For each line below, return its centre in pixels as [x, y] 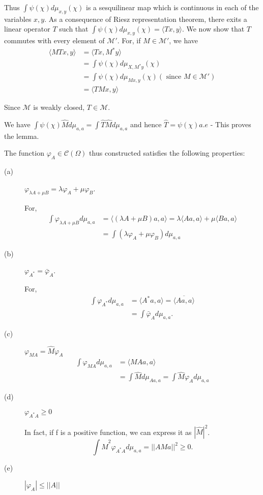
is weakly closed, [59, 107]
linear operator [27, 29]
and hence [146, 124]
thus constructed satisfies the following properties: [167, 153]
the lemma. [22, 136]
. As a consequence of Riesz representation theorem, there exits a [146, 19]
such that [74, 29]
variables [18, 19]
